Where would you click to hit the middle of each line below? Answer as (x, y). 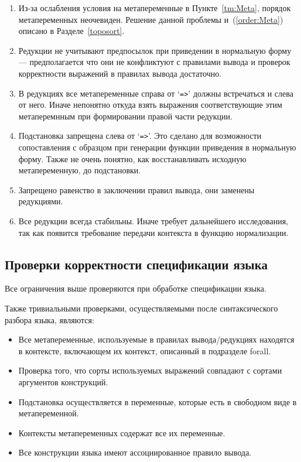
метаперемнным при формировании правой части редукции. (125, 116)
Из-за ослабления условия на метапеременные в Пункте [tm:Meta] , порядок (155, 8)
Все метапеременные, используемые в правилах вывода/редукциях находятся (156, 339)
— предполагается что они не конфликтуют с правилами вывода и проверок (154, 62)
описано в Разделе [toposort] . (71, 31)
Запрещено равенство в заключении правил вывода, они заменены (136, 189)
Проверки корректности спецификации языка (136, 264)
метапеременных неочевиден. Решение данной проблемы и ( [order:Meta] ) (151, 19)
